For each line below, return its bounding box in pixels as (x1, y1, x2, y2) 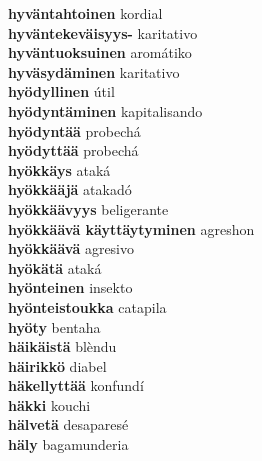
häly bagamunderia (8, 434, 129, 455)
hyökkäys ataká (8, 159, 111, 180)
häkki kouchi (8, 394, 91, 415)
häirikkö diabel (8, 355, 107, 376)
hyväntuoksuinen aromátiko (8, 42, 192, 63)
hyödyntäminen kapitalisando (8, 100, 203, 121)
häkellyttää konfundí (8, 375, 144, 396)
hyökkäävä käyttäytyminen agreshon (8, 218, 255, 239)
